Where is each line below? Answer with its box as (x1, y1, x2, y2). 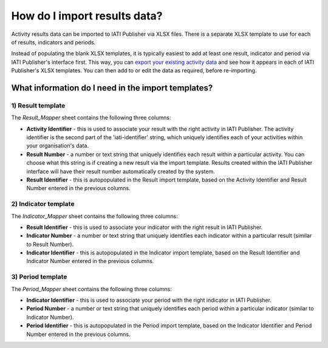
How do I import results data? (11, 9, 163, 22)
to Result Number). (26, 241, 74, 248)
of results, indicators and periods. (11, 38, 96, 46)
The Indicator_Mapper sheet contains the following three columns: (11, 213, 179, 220)
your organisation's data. (26, 142, 89, 149)
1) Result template (11, 101, 66, 109)
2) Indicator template (11, 200, 75, 208)
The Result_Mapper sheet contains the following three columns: (11, 114, 171, 121)
